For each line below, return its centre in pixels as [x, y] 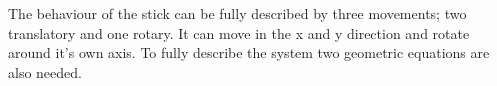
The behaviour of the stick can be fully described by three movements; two [237, 13]
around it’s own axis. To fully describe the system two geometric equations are [249, 52]
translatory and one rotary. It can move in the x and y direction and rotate [239, 32]
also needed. [45, 71]
